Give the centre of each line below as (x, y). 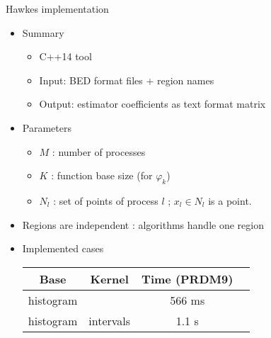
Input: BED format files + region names (127, 80)
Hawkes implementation (57, 9)
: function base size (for (102, 175)
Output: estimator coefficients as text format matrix (152, 104)
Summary (43, 32)
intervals (110, 320)
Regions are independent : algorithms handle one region (143, 224)
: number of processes (99, 151)
